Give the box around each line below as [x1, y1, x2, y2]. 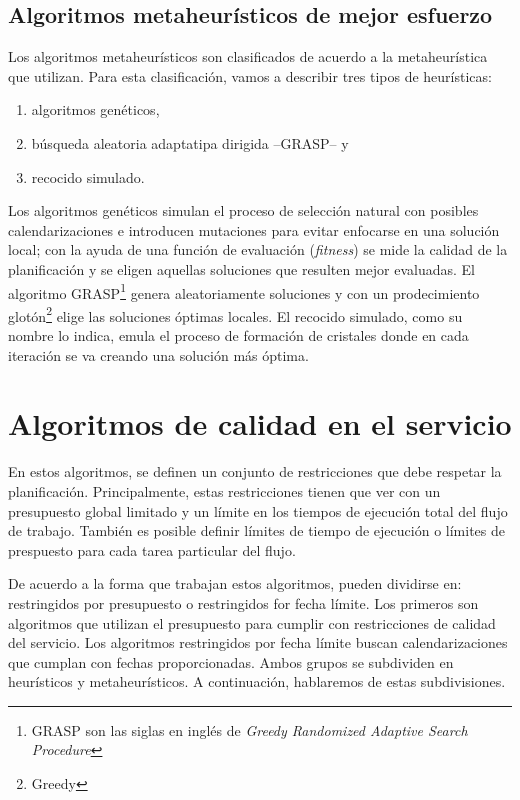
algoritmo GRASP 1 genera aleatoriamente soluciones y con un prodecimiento [8, 279, 480, 303]
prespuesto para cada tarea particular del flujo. [8, 539, 296, 560]
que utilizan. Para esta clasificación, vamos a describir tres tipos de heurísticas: [8, 65, 492, 86]
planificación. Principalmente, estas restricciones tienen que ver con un [8, 480, 441, 501]
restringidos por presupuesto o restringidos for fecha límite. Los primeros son [8, 592, 479, 613]
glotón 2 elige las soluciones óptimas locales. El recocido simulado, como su [8, 302, 463, 326]
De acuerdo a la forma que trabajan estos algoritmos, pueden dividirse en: [8, 573, 462, 594]
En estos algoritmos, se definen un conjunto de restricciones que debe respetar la [8, 461, 502, 482]
